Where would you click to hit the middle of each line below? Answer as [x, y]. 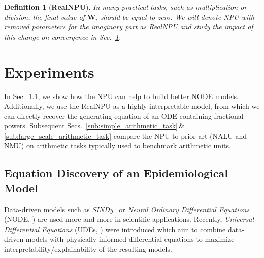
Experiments [49, 71]
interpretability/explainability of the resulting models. [88, 249]
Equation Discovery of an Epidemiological [116, 173]
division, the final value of [44, 17]
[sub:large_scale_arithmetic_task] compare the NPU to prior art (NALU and [126, 135]
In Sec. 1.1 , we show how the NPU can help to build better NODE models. [122, 96]
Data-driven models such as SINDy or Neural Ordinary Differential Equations [127, 209]
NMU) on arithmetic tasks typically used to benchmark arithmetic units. [118, 146]
